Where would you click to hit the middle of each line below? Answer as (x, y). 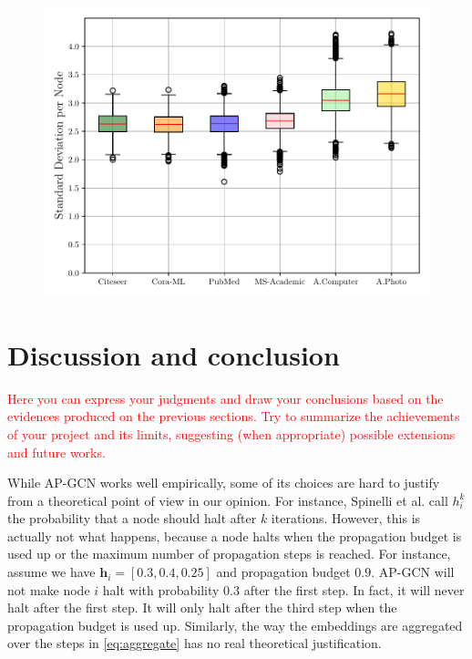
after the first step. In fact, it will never (354, 589)
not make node (49, 589)
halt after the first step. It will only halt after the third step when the (202, 608)
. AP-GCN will (413, 572)
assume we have (51, 572)
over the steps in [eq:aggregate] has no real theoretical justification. (195, 643)
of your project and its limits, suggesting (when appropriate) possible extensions (231, 433)
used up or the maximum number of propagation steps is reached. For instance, (229, 554)
